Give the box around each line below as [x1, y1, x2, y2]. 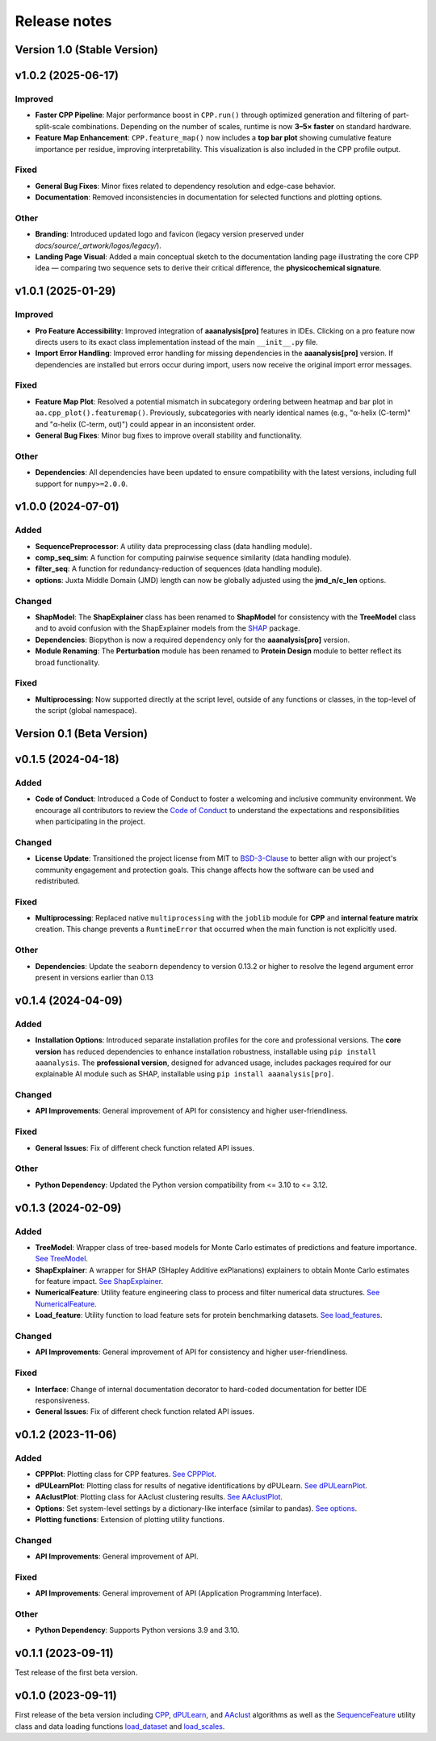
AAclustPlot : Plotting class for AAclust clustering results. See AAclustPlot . [35, 1492, 283, 1502]
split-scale [35, 121, 70, 131]
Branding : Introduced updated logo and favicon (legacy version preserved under [35, 229, 304, 239]
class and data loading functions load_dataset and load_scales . [15, 1721, 225, 1731]
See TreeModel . [35, 1254, 89, 1264]
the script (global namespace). [35, 706, 137, 715]
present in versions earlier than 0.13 [35, 973, 153, 983]
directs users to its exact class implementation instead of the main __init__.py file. [35, 337, 318, 346]
